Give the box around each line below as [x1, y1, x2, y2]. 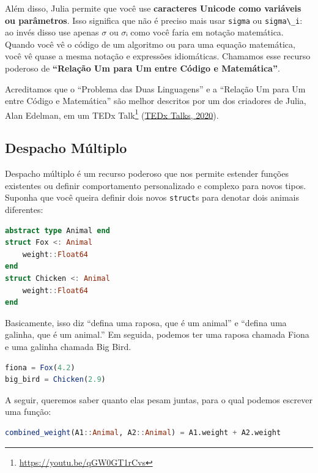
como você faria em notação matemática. [130, 26, 284, 39]
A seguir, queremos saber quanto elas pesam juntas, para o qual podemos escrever [5, 393, 312, 406]
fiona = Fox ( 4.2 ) [5, 363, 75, 372]
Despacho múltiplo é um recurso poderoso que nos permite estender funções [5, 167, 289, 180]
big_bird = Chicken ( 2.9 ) [5, 375, 106, 384]
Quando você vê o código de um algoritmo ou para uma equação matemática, [5, 37, 295, 50]
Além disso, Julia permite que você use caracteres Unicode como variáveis [5, 2, 301, 14]
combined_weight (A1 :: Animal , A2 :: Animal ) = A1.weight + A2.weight [5, 428, 281, 438]
